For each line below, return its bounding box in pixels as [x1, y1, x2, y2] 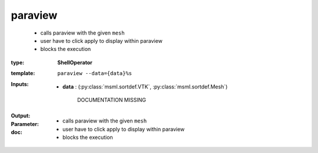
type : [11, 59, 25, 66]
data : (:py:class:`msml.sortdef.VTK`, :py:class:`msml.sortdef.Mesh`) [62, 83, 228, 90]
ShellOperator [57, 59, 92, 66]
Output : [11, 112, 31, 120]
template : [11, 70, 35, 77]
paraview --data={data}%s [57, 70, 132, 77]
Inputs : [11, 80, 29, 87]
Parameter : [11, 120, 39, 127]
